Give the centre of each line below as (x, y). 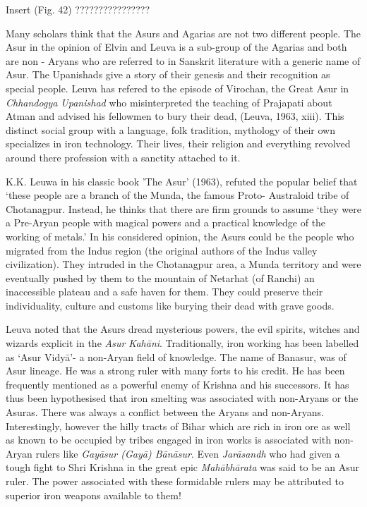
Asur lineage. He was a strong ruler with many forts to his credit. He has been (175, 371)
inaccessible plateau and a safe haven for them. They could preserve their (164, 292)
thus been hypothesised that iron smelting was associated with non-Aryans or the (182, 398)
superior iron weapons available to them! (94, 495)
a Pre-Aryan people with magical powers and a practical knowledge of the (166, 222)
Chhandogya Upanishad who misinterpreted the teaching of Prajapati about (169, 102)
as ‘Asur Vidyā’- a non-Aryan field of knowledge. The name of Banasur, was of (176, 356)
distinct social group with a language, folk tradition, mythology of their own (170, 129)
